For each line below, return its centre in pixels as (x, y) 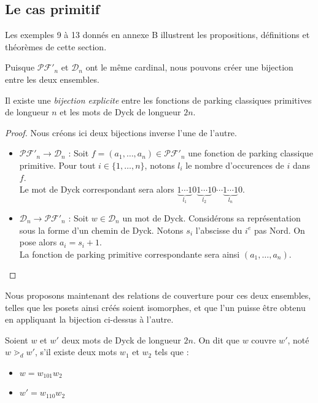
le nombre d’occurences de (235, 165)
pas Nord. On (279, 230)
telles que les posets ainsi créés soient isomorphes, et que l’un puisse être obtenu (155, 307)
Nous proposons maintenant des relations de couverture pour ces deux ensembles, (158, 295)
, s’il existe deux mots (76, 352)
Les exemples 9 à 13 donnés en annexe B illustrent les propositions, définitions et (157, 35)
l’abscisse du (219, 230)
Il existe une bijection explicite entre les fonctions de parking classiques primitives (158, 100)
